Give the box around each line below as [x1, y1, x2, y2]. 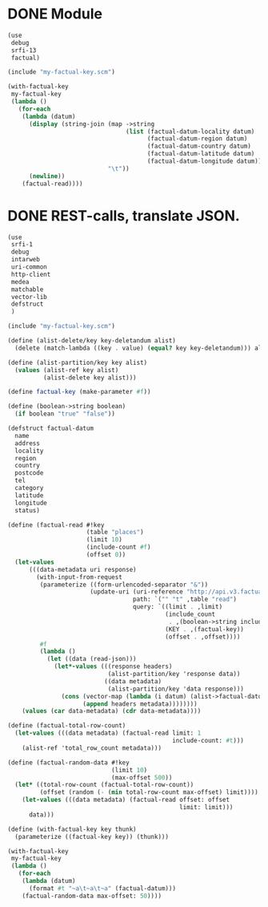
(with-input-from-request [36, 573, 123, 581]
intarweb [10, 256, 41, 264]
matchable [10, 285, 44, 294]
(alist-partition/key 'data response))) [107, 685, 245, 693]
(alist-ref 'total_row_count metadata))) [22, 743, 162, 752]
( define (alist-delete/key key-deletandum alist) [7, 337, 177, 345]
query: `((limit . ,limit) [132, 603, 223, 611]
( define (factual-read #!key [7, 520, 105, 529]
